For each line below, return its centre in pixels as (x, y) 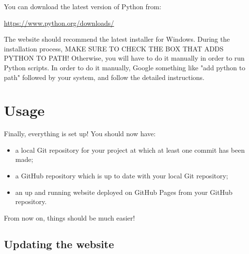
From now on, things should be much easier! (70, 217)
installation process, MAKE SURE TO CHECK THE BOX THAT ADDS (114, 48)
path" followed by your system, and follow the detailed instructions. (104, 77)
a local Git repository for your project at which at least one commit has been (130, 150)
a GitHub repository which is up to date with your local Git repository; (122, 176)
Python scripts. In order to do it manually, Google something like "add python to (125, 67)
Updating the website (59, 244)
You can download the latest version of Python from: (83, 6)
